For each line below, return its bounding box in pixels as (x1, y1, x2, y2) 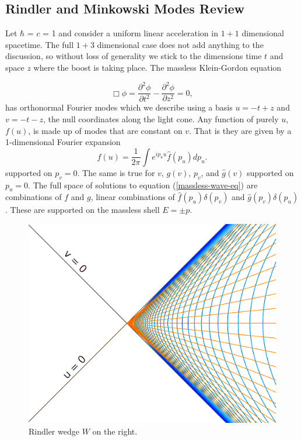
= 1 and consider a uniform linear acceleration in (43, 27, 218, 39)
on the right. (92, 425, 138, 437)
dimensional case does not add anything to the (97, 38, 264, 50)
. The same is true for (77, 166, 155, 178)
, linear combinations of (90, 191, 175, 203)
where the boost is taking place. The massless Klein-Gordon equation (33, 61, 282, 73)
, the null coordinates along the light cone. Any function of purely (43, 113, 279, 125)
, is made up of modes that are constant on (28, 124, 183, 136)
